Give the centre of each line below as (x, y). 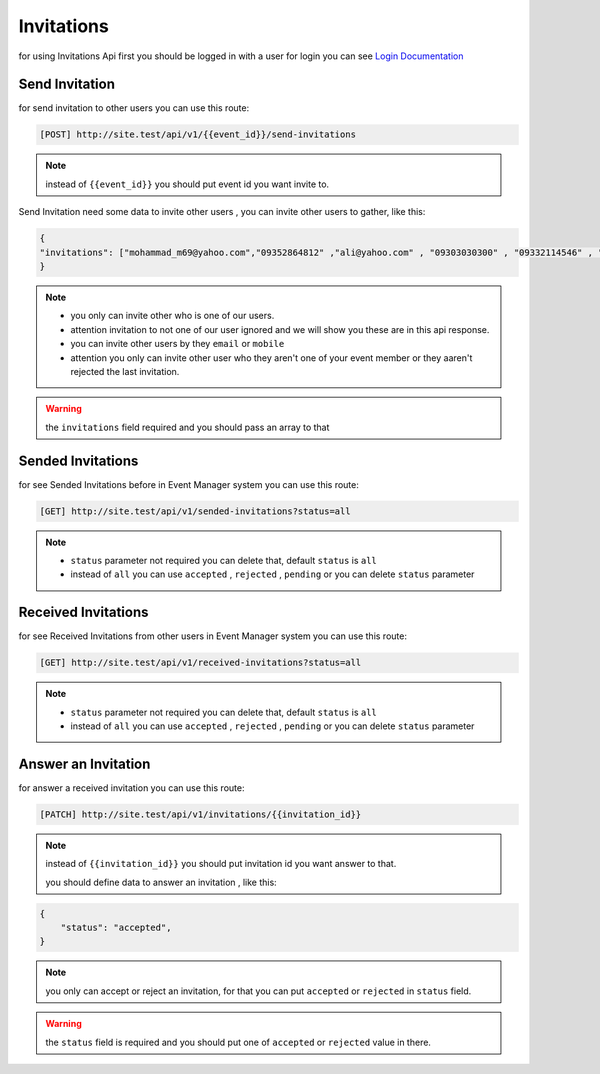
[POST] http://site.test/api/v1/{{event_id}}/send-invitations (198, 134)
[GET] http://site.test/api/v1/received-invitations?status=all (200, 663)
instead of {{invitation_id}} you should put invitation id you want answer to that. (221, 864)
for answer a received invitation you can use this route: (131, 787)
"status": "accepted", (116, 928)
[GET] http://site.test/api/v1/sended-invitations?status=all (195, 511)
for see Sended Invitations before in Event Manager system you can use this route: (188, 484)
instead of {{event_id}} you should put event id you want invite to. (187, 184)
